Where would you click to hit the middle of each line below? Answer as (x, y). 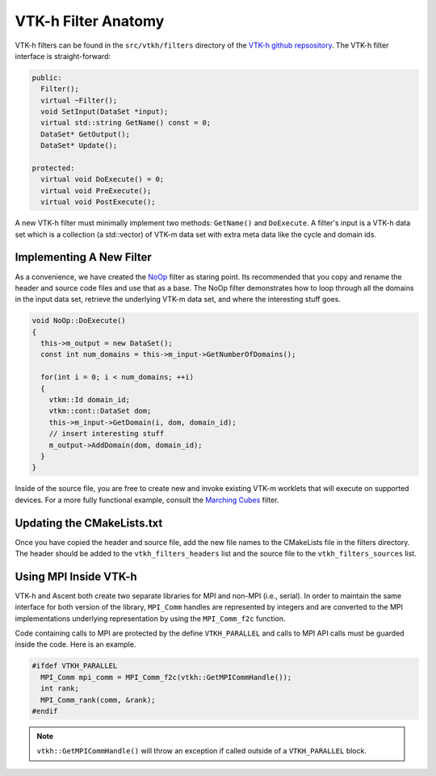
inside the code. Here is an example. (75, 644)
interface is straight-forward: (63, 56)
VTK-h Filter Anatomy (90, 21)
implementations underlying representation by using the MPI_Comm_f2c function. (150, 619)
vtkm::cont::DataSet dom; (100, 411)
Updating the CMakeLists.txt (89, 523)
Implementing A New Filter (84, 257)
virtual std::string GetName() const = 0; (126, 123)
